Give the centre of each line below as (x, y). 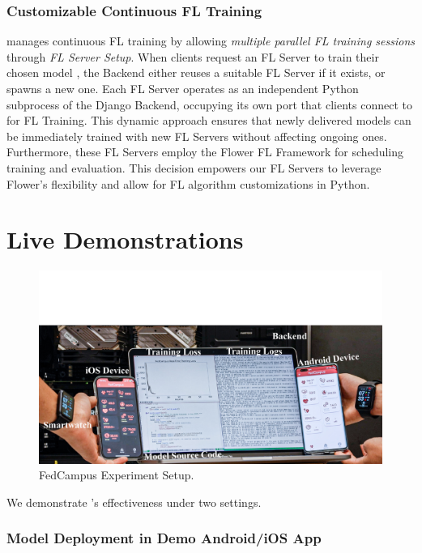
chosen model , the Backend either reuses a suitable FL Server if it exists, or (196, 72)
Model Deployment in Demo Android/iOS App (164, 538)
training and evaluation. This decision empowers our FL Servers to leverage (194, 167)
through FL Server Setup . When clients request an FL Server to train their (193, 56)
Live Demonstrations (125, 239)
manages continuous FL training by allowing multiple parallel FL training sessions (211, 41)
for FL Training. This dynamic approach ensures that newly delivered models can (209, 120)
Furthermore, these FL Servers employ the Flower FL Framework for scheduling (205, 152)
